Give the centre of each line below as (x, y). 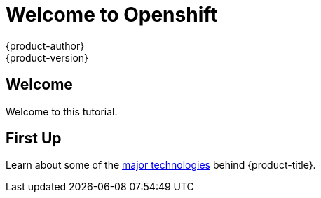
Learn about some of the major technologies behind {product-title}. (161, 165)
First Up (34, 139)
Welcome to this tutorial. (62, 111)
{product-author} (45, 45)
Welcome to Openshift (112, 15)
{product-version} (47, 57)
